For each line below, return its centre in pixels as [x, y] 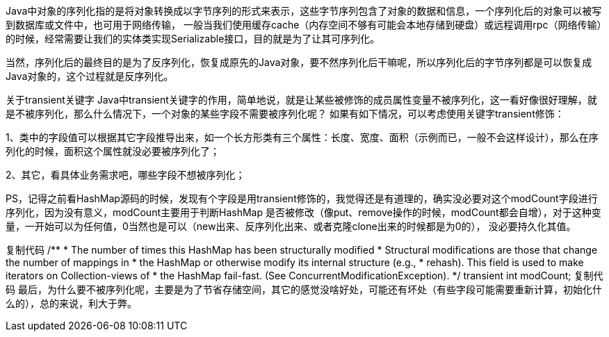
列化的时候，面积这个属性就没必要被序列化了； [113, 151]
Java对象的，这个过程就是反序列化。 [90, 76]
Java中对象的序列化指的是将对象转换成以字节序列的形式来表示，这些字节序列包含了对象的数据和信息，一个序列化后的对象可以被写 [304, 11]
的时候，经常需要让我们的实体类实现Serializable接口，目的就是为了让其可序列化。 [193, 39]
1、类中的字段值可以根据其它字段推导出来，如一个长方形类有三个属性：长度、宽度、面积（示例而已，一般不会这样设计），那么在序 [302, 137]
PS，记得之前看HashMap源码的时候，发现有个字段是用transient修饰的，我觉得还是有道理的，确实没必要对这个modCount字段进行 [302, 198]
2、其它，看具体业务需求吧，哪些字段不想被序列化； [125, 175]
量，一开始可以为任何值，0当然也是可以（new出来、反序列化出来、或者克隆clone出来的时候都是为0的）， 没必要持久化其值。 [291, 226]
